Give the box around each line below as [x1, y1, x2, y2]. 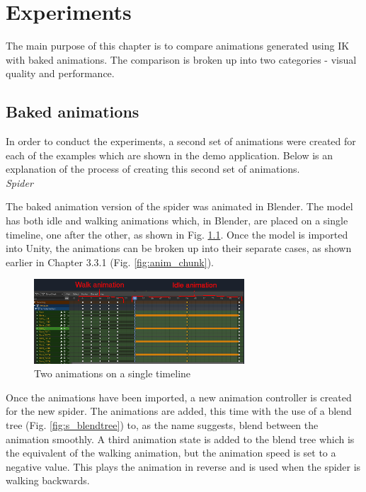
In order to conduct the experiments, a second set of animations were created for [6, 134, 356, 149]
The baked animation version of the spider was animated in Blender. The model [6, 199, 353, 214]
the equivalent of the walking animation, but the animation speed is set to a [6, 445, 336, 460]
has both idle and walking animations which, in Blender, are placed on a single [6, 213, 348, 228]
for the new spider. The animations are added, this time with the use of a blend [6, 404, 352, 418]
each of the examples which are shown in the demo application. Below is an [6, 147, 333, 162]
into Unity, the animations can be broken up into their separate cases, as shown [6, 241, 352, 256]
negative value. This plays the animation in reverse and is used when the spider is [6, 459, 361, 474]
